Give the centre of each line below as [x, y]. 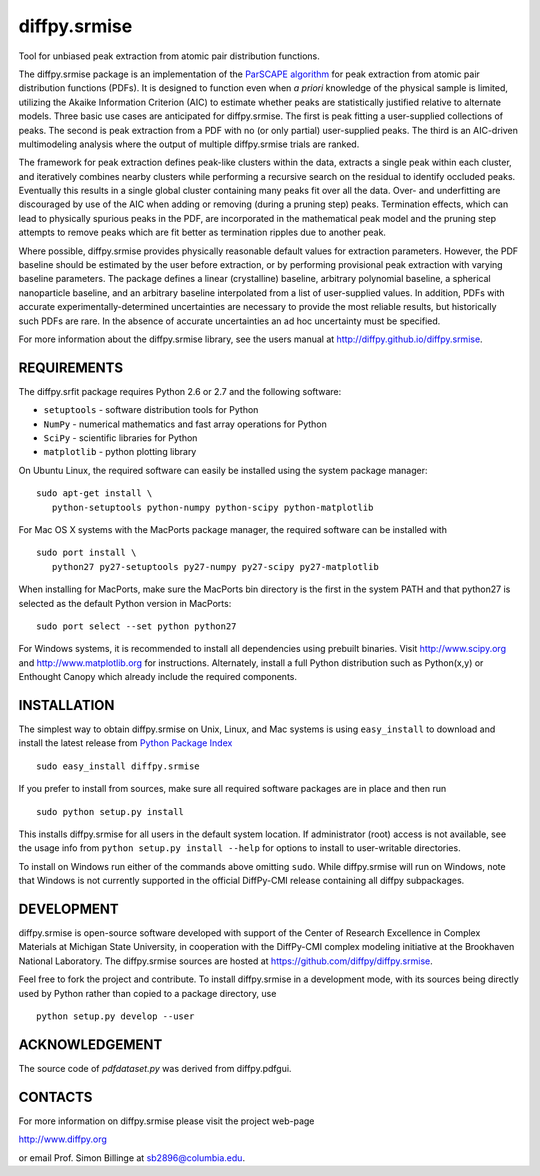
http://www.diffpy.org [62, 1139]
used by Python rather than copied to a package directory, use [147, 993]
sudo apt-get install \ [94, 493]
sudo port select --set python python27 [136, 626]
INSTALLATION [66, 705]
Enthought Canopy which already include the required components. [157, 677]
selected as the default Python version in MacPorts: [125, 603]
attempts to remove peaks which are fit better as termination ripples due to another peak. [202, 232]
